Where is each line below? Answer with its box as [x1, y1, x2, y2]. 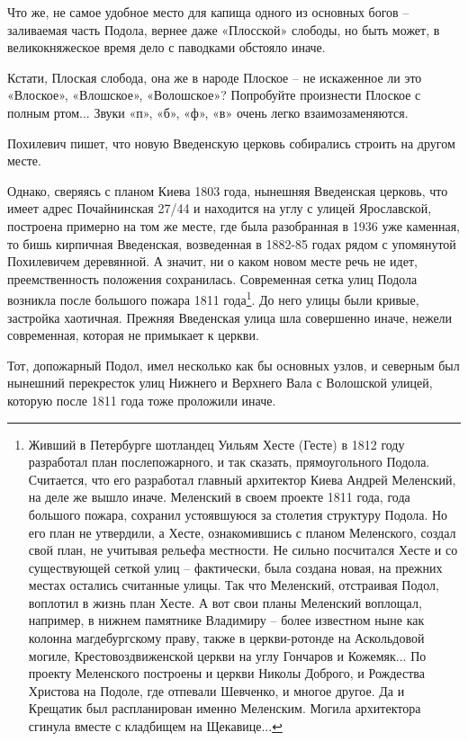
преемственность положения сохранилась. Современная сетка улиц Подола [7, 269, 418, 288]
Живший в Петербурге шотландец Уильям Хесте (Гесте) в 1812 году [28, 434, 405, 453]
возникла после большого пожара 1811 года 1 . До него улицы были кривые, [7, 288, 419, 308]
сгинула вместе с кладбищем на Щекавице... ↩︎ [28, 717, 283, 736]
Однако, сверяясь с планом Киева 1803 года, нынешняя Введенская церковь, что [7, 181, 448, 200]
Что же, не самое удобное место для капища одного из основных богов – [7, 3, 409, 21]
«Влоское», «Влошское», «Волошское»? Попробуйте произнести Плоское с [7, 85, 421, 104]
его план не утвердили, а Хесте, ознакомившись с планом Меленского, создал [28, 522, 456, 541]
